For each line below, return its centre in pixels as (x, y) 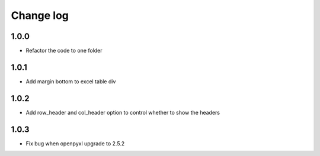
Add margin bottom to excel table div (71, 81)
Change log (40, 15)
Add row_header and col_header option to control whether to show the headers (123, 112)
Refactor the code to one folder (64, 51)
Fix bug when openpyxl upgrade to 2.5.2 (75, 143)
